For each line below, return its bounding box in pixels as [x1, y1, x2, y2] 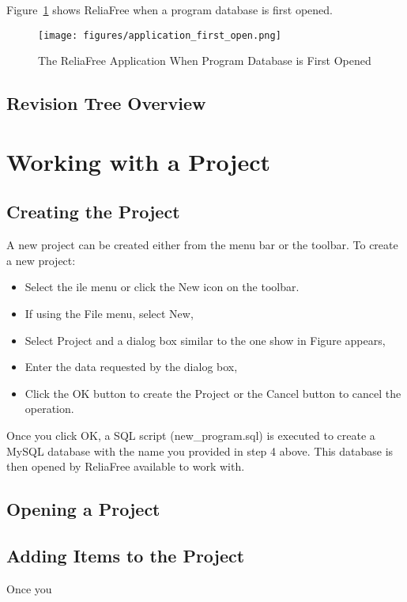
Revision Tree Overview [6, 91, 206, 115]
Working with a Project [6, 145, 271, 177]
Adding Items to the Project [6, 543, 245, 567]
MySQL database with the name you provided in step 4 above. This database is [6, 442, 394, 459]
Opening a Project [6, 497, 160, 521]
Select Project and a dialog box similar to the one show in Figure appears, [24, 331, 386, 348]
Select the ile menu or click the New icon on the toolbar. [24, 278, 300, 295]
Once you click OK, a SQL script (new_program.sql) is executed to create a [6, 426, 375, 443]
